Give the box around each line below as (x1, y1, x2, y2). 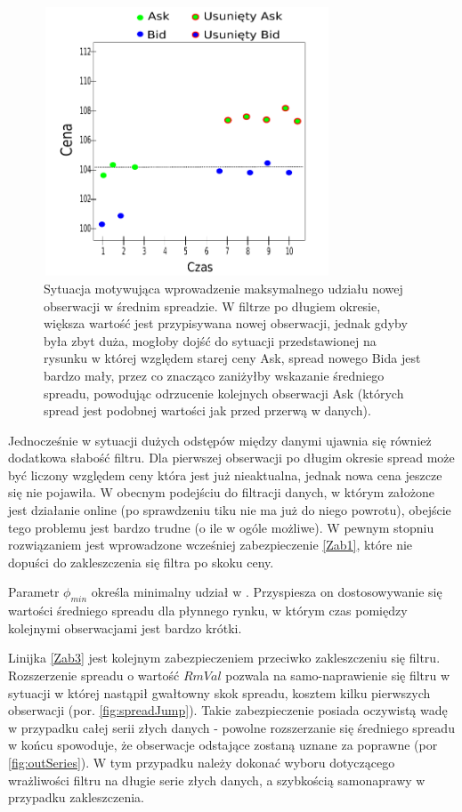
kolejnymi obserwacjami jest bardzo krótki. (8, 618, 242, 637)
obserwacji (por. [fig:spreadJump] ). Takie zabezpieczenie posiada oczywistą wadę (8, 701, 448, 720)
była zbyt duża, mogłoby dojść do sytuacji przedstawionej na (44, 331, 377, 350)
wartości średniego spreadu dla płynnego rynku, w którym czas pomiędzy (8, 601, 408, 620)
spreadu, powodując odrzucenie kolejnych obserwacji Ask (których (44, 383, 404, 402)
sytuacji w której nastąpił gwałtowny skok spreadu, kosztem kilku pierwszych (8, 683, 431, 702)
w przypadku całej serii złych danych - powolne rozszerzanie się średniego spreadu (8, 718, 455, 736)
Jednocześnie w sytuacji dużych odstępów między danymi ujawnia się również (8, 430, 432, 449)
